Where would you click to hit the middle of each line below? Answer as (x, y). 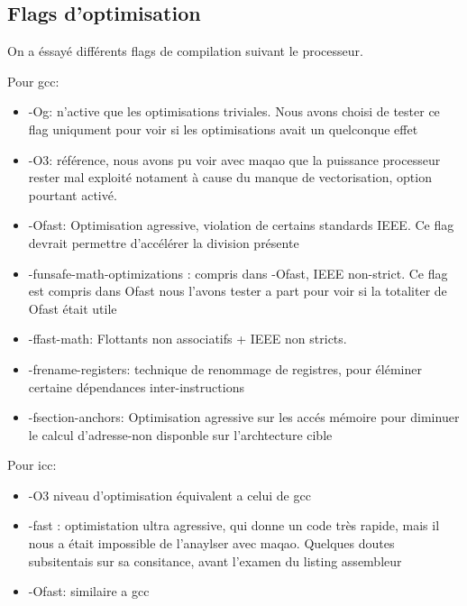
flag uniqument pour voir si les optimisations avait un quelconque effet (223, 129)
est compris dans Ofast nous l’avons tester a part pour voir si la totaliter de (238, 291)
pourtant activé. (73, 194)
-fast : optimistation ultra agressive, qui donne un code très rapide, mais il (234, 525)
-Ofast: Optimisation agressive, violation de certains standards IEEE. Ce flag (241, 225)
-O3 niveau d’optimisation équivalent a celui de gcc (169, 495)
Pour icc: (32, 465)
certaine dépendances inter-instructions (136, 386)
